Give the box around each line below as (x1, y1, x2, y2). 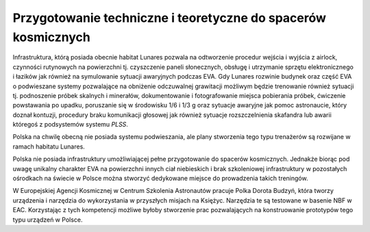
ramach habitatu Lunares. (12, 142, 85, 151)
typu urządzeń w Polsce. (12, 216, 83, 224)
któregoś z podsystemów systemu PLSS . (12, 120, 128, 129)
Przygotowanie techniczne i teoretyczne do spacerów (12, 10, 327, 25)
